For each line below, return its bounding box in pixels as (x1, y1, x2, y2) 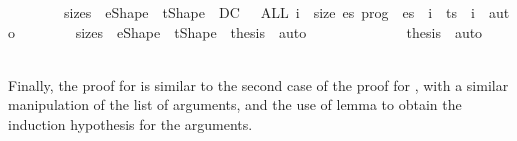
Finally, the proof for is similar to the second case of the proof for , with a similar (8, 74, 509, 95)
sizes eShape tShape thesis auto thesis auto (75, 21, 483, 42)
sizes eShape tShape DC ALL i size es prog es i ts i (63, 2, 475, 22)
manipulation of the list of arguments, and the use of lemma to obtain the (8, 94, 462, 115)
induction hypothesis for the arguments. (8, 113, 253, 134)
